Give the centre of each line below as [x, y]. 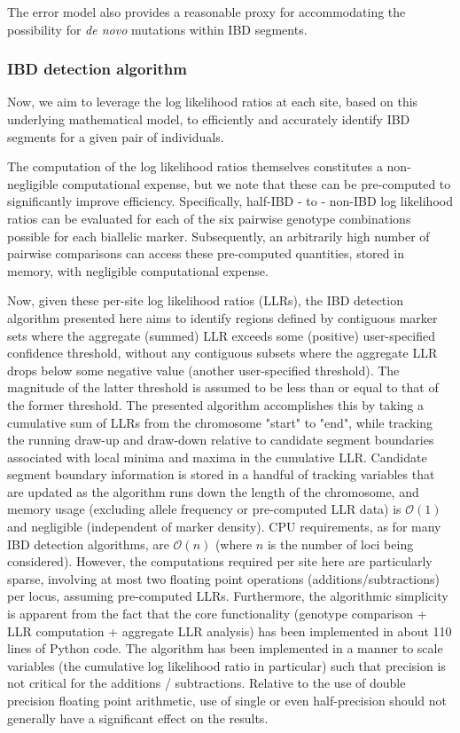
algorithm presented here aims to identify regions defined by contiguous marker [222, 317]
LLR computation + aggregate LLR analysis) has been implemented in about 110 [230, 631]
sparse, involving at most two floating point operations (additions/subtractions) [223, 578]
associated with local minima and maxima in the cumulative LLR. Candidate [217, 457]
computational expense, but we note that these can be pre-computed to [257, 183]
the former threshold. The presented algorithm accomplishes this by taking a [215, 404]
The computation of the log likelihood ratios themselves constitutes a [195, 166]
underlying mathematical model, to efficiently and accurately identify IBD [209, 119]
